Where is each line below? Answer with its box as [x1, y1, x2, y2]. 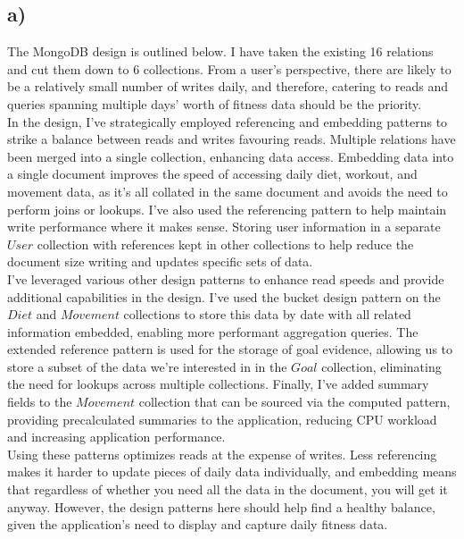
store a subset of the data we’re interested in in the [7, 357, 287, 375]
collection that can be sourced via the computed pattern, [138, 392, 451, 411]
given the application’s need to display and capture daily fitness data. [7, 515, 388, 534]
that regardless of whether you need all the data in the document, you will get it [7, 480, 448, 499]
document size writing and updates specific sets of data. [7, 252, 313, 271]
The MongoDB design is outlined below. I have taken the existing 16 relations [7, 42, 434, 61]
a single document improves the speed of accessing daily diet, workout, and [7, 164, 418, 183]
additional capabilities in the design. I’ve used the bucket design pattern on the [7, 287, 441, 306]
